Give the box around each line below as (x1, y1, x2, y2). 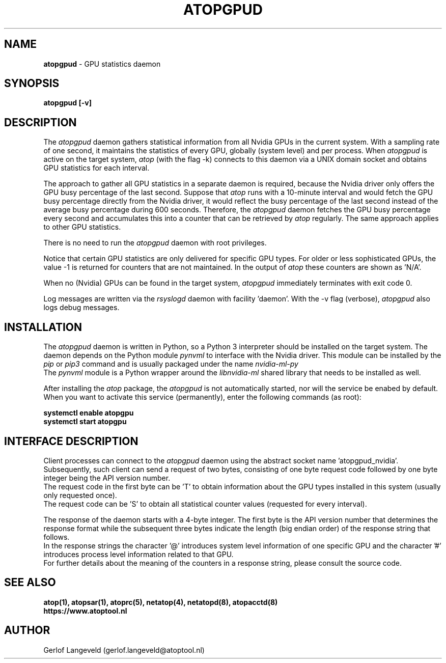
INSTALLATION (4, 320, 82, 334)
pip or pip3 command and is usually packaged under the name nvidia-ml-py (43, 360, 298, 369)
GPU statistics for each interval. (43, 163, 150, 173)
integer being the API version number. (43, 473, 171, 482)
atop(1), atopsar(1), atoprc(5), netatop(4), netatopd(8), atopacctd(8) (43, 597, 278, 606)
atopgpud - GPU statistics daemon (43, 59, 161, 68)
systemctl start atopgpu (43, 417, 127, 426)
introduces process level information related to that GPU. (43, 549, 234, 559)
